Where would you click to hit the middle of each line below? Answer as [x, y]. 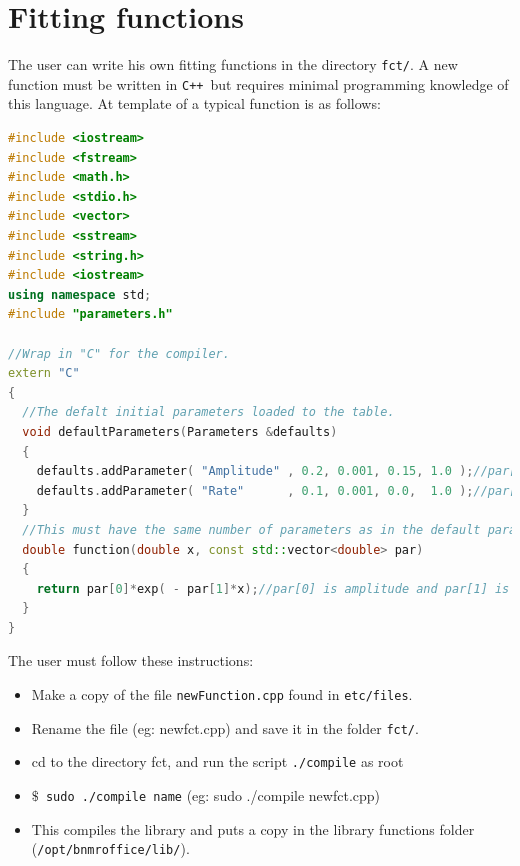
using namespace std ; [80, 294]
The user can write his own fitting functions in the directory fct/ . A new [233, 64]
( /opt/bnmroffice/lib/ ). [110, 848]
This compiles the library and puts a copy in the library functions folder [253, 828]
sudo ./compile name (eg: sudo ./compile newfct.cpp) [212, 795]
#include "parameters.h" [90, 314]
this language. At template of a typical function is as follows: [194, 103]
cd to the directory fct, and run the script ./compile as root [217, 761]
